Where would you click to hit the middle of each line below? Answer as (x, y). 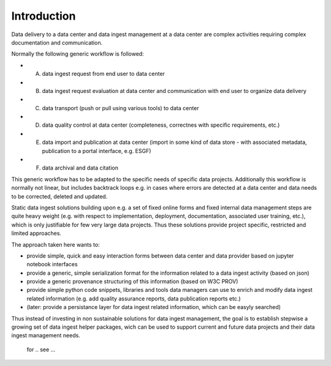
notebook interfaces (52, 264)
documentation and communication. (57, 42)
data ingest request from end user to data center (104, 74)
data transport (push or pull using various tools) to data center (120, 108)
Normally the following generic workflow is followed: (78, 54)
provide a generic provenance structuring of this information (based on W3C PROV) (132, 282)
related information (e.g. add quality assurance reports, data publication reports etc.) (134, 298)
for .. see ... (41, 349)
